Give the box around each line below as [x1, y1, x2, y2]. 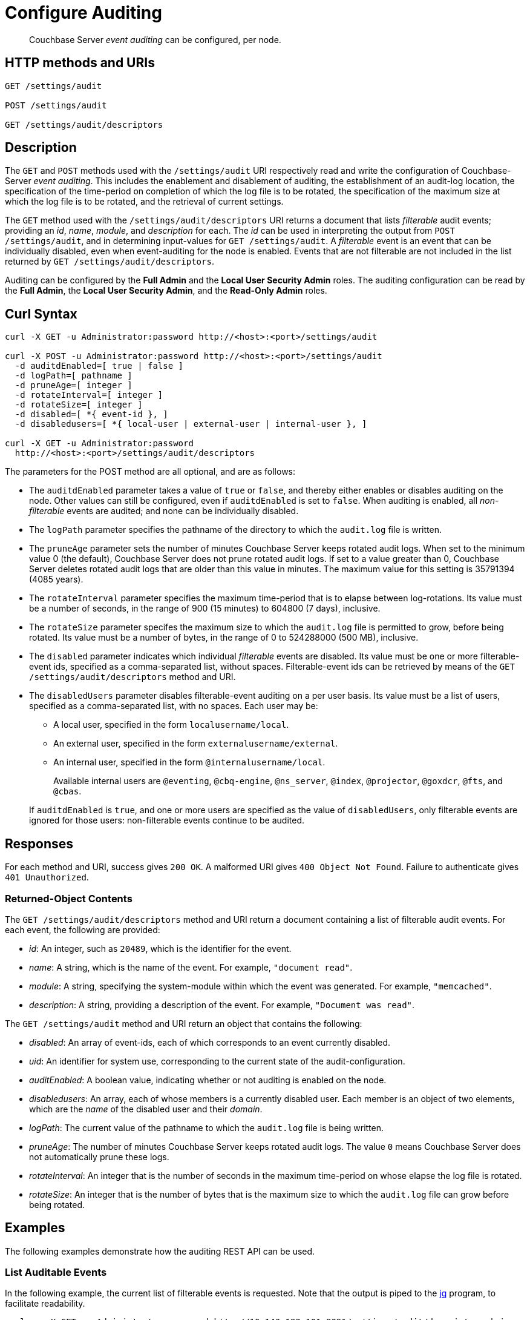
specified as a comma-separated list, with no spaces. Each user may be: [29, 701, 318, 711]
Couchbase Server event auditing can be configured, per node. [29, 34, 281, 45]
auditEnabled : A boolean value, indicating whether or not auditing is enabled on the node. [29, 1074, 387, 1085]
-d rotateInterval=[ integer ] [15, 390, 163, 400]
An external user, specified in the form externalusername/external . [53, 738, 338, 749]
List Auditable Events [5, 1266, 107, 1279]
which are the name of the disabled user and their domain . [29, 1103, 263, 1114]
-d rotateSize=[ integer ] [15, 400, 143, 410]
